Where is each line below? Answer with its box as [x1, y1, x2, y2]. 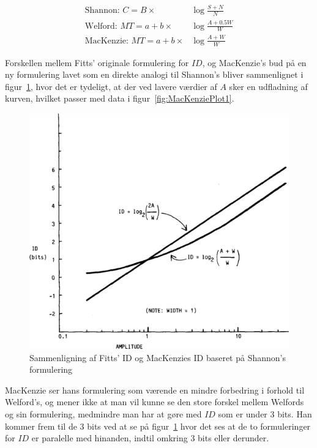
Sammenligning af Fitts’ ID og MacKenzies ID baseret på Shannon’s [29, 351, 286, 364]
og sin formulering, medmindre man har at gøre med [5, 407, 202, 420]
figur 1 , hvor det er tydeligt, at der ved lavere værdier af [5, 80, 217, 92]
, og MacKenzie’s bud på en [202, 56, 307, 69]
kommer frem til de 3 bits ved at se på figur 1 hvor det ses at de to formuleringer [5, 419, 311, 432]
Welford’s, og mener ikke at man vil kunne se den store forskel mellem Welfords [5, 395, 304, 408]
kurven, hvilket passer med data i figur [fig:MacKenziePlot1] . [5, 92, 234, 105]
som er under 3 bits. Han [218, 407, 312, 420]
